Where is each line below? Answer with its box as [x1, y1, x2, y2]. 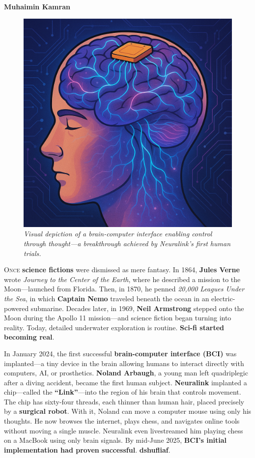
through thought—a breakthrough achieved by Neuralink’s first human [24, 238, 231, 248]
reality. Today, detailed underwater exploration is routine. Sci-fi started [4, 322, 225, 332]
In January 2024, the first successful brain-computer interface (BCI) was [4, 348, 237, 358]
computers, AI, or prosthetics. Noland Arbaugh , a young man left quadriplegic [4, 368, 248, 378]
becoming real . [4, 332, 55, 342]
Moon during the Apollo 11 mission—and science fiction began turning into [4, 313, 231, 323]
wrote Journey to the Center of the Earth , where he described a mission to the [4, 274, 241, 284]
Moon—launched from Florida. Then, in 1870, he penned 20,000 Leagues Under [4, 284, 245, 294]
